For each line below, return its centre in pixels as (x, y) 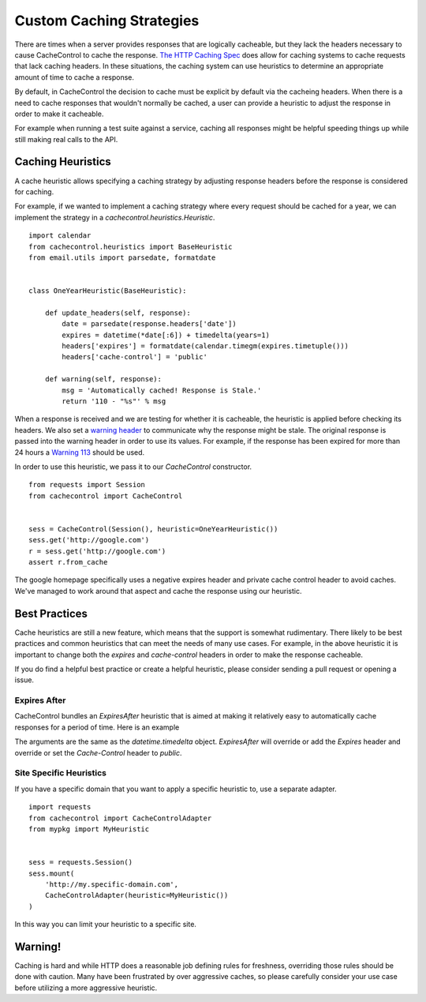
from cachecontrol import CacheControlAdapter (120, 818)
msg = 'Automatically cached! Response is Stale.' (162, 390)
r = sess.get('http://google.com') (97, 551)
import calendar (60, 236)
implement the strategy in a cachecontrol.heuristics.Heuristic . (115, 217)
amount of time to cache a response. (74, 77)
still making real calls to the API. (66, 139)
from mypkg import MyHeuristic (89, 829)
